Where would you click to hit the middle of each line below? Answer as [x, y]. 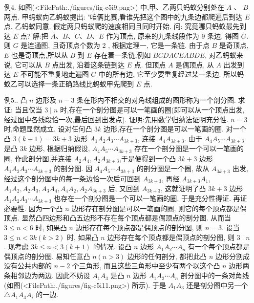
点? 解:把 [34, 35]
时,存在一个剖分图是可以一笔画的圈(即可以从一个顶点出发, [152, 109]
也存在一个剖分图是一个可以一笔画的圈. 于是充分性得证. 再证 [150, 198]
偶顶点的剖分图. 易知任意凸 [47, 256]
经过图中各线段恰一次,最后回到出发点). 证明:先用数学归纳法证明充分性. [116, 119]
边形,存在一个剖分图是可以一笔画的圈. [164, 129]
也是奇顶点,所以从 [40, 54]
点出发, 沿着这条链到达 [88, 64]
